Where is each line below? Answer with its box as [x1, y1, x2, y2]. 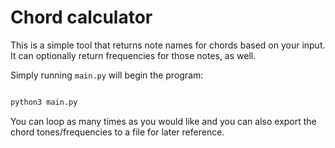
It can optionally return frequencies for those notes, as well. [10, 49, 257, 61]
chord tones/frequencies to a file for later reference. [10, 126, 225, 138]
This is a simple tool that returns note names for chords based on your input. [10, 39, 326, 51]
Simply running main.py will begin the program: [10, 69, 204, 81]
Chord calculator [10, 6, 153, 29]
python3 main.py [10, 97, 78, 107]
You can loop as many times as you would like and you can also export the [10, 115, 317, 127]
